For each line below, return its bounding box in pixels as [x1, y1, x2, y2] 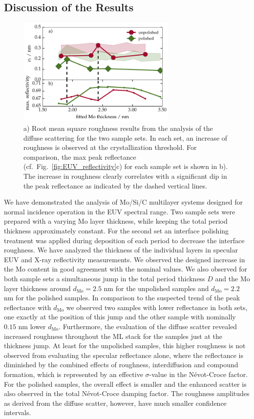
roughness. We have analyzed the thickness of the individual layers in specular [4, 245, 238, 255]
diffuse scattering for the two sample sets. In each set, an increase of [23, 132, 228, 143]
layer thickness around [4, 283, 71, 293]
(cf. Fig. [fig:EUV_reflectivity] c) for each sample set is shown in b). [23, 161, 228, 171]
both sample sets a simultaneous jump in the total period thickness [4, 273, 205, 284]
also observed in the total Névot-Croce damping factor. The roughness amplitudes [4, 388, 250, 398]
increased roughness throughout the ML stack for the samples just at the [4, 331, 222, 341]
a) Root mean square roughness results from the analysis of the [23, 123, 213, 133]
